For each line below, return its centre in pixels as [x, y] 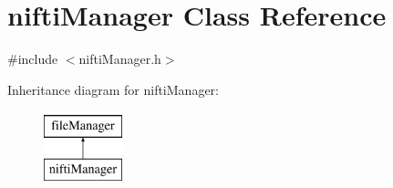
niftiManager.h [120, 59]
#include [33, 59]
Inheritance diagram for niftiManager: [113, 89]
